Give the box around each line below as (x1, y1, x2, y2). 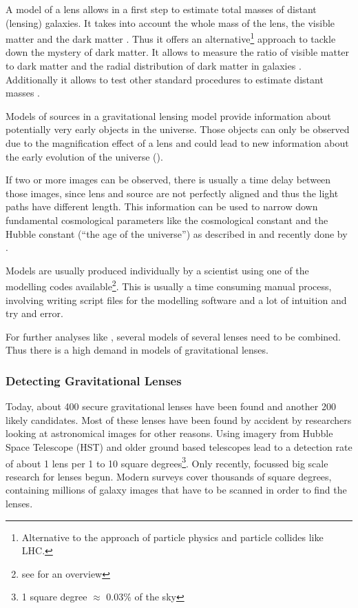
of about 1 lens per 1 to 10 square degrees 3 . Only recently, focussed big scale (6, 454, 328, 470)
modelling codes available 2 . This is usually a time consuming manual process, (6, 277, 332, 293)
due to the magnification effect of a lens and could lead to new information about (6, 136, 349, 150)
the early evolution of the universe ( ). (6, 149, 163, 163)
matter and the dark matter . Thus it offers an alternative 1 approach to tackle (6, 30, 336, 45)
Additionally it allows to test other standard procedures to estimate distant (6, 72, 324, 86)
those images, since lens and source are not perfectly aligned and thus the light (6, 185, 339, 200)
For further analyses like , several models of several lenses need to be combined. (6, 329, 341, 343)
